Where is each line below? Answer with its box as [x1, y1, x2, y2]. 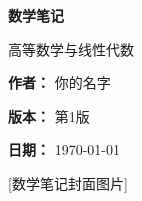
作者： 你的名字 [8, 72, 111, 93]
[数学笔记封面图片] [8, 172, 128, 193]
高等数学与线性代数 [8, 38, 134, 59]
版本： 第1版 [8, 105, 90, 126]
